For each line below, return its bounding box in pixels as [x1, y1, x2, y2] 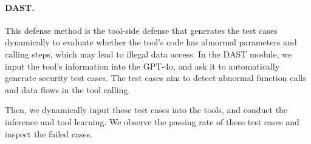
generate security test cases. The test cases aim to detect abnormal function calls [5, 71, 306, 84]
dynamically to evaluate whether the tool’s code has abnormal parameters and [5, 36, 297, 48]
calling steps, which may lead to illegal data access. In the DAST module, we [5, 47, 292, 60]
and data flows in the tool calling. [5, 83, 131, 96]
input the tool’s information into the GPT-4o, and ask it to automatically [5, 59, 280, 72]
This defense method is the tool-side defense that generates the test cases [5, 24, 278, 36]
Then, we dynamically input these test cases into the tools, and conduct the [5, 103, 288, 116]
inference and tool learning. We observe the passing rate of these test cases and [5, 115, 299, 128]
